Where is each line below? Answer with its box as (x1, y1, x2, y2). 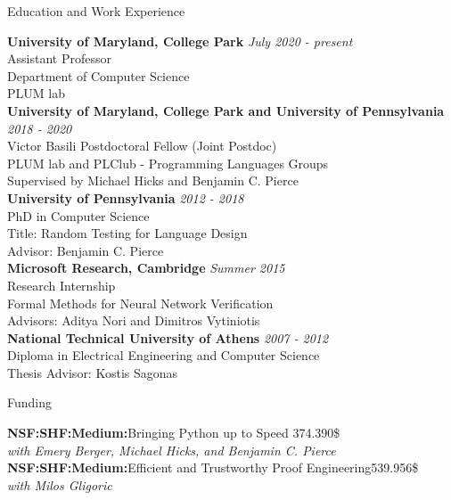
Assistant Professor (7, 49, 111, 68)
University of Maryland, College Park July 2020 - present (7, 31, 353, 50)
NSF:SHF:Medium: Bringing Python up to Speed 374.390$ (7, 423, 340, 442)
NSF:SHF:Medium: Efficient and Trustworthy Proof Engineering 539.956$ (7, 458, 419, 477)
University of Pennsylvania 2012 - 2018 (7, 188, 244, 207)
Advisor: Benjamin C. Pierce (7, 241, 164, 259)
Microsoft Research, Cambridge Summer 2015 (7, 258, 285, 277)
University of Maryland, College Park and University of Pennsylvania (7, 101, 445, 119)
